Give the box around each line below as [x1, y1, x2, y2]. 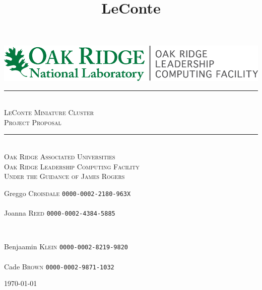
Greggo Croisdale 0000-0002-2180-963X [4, 187, 131, 198]
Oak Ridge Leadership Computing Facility [4, 161, 140, 171]
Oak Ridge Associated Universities [4, 151, 115, 162]
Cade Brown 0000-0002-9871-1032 [4, 261, 114, 271]
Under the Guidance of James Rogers [4, 171, 125, 181]
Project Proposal [4, 117, 61, 127]
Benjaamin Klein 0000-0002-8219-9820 [4, 241, 128, 252]
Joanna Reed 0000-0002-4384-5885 [4, 208, 115, 218]
